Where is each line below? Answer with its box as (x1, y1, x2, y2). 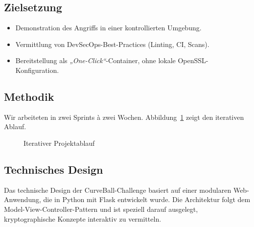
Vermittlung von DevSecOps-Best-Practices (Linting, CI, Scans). (15, 39, 209, 49)
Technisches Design (4, 161, 103, 177)
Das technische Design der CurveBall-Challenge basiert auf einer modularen (4, 184, 231, 195)
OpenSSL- (178, 55, 208, 66)
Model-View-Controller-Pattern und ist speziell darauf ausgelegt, (4, 204, 198, 214)
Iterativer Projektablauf (23, 137, 95, 148)
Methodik (4, 89, 54, 104)
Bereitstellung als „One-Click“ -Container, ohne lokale (15, 55, 176, 66)
